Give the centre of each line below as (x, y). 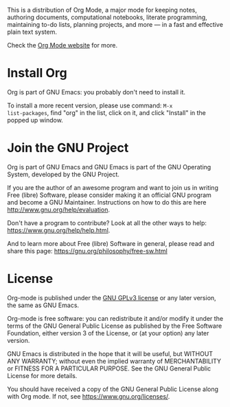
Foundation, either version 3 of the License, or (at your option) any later (108, 333)
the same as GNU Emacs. (43, 305)
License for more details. (42, 375)
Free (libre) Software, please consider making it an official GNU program (109, 195)
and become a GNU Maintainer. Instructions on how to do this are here (107, 202)
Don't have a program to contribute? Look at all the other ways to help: (107, 222)
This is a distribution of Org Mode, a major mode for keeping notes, (102, 10)
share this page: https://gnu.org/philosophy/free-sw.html (88, 251)
